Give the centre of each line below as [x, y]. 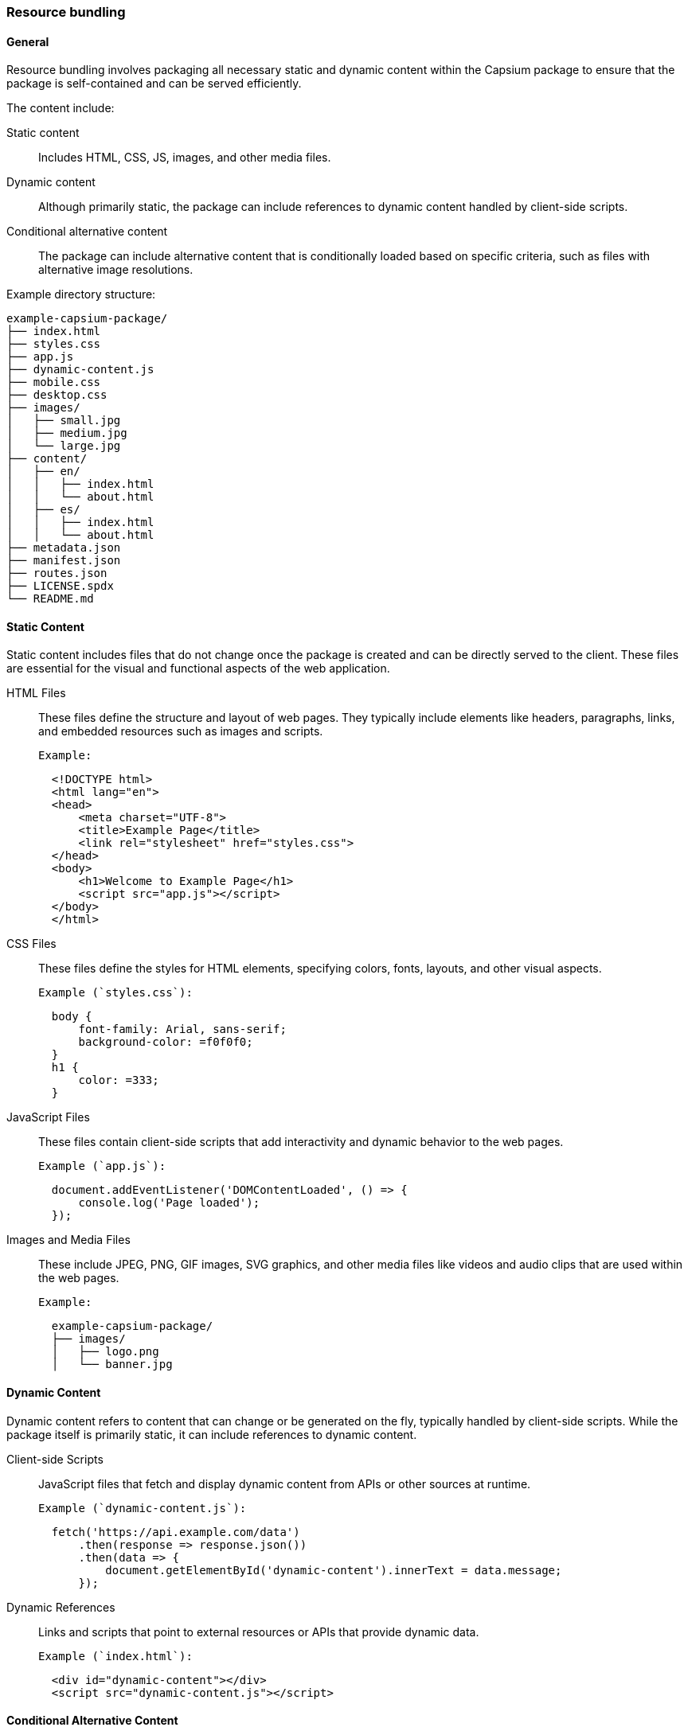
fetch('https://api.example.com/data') [176, 1532]
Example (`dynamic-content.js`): [143, 1508]
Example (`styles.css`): [115, 993]
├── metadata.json [64, 548]
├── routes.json [57, 573]
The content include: [61, 108]
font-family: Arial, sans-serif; [182, 1029]
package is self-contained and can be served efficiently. [154, 84]
